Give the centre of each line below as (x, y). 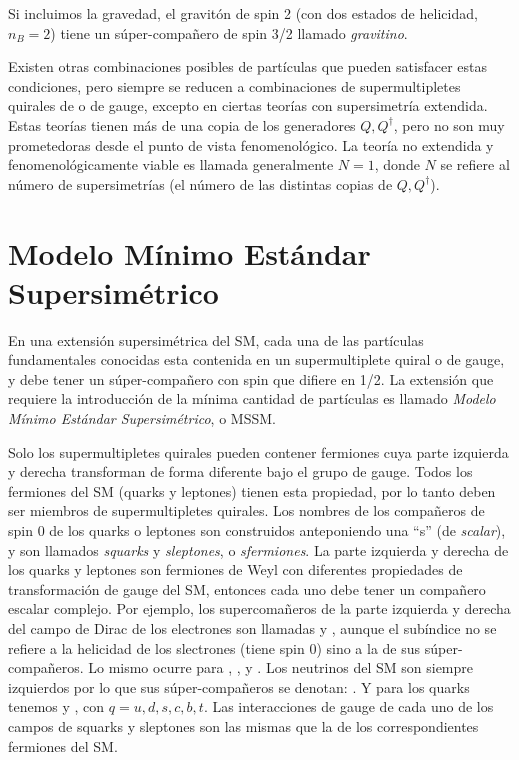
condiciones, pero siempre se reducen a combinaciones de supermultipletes (234, 85)
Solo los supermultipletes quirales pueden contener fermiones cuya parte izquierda (258, 451)
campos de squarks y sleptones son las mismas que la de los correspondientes (243, 725)
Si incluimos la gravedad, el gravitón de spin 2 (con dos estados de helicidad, (243, 13)
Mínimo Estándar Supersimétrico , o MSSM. (142, 418)
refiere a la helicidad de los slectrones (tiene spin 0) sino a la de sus (214, 647)
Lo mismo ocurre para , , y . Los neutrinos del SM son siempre (280, 667)
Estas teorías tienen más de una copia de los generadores (182, 124)
